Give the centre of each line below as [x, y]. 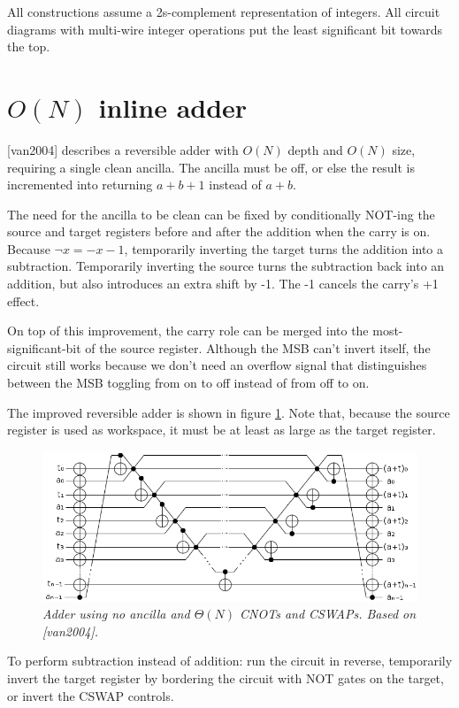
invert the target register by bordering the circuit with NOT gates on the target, [226, 678]
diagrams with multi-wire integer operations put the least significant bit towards [225, 29]
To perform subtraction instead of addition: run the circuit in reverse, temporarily [230, 661]
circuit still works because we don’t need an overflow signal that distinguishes [217, 365]
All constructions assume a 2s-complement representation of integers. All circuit [224, 12]
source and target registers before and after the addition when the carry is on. [219, 231]
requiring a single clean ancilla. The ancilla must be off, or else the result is [211, 167]
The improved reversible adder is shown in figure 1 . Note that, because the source [229, 412]
